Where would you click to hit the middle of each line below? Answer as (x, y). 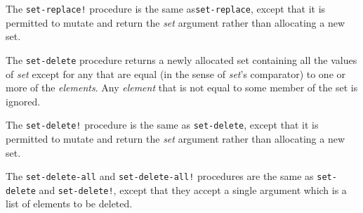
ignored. (23, 101)
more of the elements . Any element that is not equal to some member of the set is (182, 88)
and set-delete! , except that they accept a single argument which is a (193, 189)
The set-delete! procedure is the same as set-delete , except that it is (162, 125)
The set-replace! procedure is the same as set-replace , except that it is (166, 8)
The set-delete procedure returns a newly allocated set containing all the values (181, 59)
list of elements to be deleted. (69, 204)
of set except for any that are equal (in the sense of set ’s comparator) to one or (176, 73)
